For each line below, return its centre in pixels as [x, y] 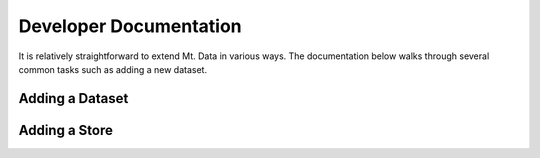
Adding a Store [66, 130]
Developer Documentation [130, 26]
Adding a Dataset [73, 98]
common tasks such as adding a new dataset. [113, 69]
